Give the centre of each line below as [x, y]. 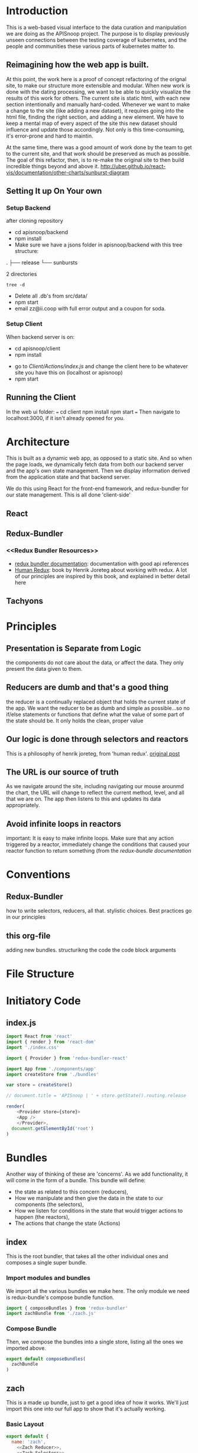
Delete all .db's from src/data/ [51, 296]
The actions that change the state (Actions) [67, 1223]
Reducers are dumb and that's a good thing [87, 688]
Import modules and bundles [48, 1278]
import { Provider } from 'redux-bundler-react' [67, 1058]
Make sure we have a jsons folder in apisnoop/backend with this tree [98, 245]
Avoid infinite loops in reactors [64, 824]
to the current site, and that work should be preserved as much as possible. [98, 153]
